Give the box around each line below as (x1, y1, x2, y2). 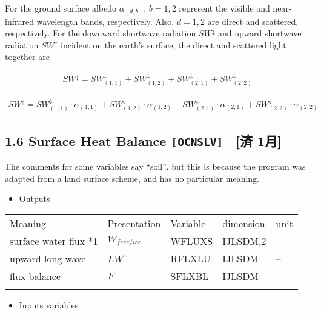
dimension (222, 216, 265, 230)
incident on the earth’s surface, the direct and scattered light (61, 38, 286, 51)
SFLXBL (170, 268, 209, 283)
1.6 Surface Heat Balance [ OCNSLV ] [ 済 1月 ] (5, 131, 282, 150)
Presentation (107, 216, 161, 230)
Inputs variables (19, 298, 79, 311)
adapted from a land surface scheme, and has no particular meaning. (5, 171, 260, 184)
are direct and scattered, (207, 15, 299, 27)
